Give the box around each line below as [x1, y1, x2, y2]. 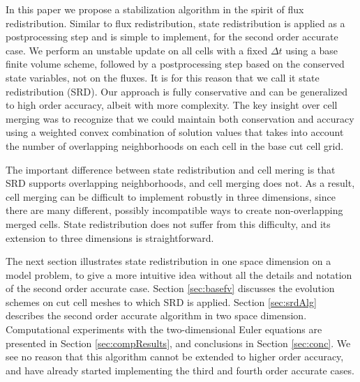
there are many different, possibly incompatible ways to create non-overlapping [6, 203, 343, 217]
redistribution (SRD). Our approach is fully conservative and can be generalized [6, 84, 348, 98]
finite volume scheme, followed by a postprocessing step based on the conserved [6, 56, 345, 71]
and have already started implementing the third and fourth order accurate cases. [6, 362, 354, 377]
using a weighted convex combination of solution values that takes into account [6, 125, 344, 139]
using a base [285, 43, 338, 57]
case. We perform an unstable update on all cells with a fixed [6, 43, 268, 57]
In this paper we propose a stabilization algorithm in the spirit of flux [6, 2, 304, 16]
